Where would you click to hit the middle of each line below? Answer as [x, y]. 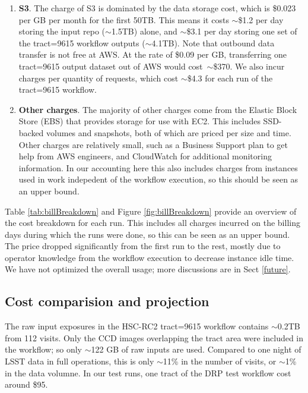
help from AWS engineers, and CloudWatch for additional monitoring [145, 156]
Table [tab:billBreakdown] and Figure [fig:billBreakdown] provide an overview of [151, 211]
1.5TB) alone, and [144, 31]
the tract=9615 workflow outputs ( [82, 43]
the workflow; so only [44, 349]
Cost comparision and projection [107, 301]
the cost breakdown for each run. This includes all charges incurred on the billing [153, 223]
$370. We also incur [249, 66]
